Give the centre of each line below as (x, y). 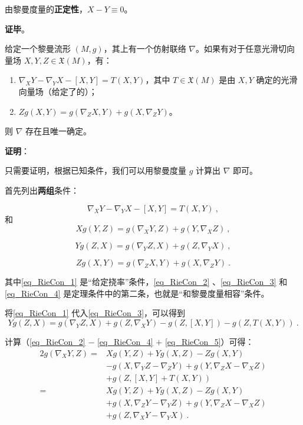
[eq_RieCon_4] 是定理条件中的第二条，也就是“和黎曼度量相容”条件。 (137, 293)
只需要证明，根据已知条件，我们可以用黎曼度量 (95, 170)
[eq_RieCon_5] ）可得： (209, 341)
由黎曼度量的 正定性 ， (46, 9)
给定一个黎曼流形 (38, 49)
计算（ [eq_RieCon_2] (45, 341)
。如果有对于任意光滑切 (241, 49)
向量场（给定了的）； (58, 91)
